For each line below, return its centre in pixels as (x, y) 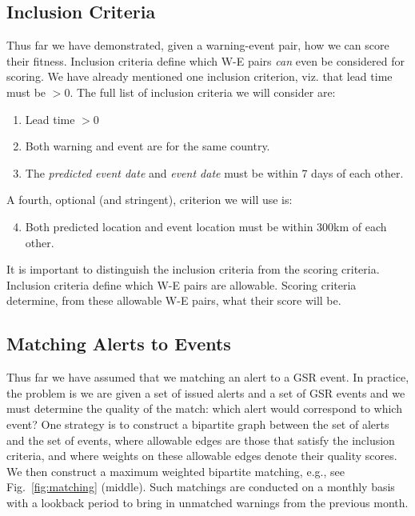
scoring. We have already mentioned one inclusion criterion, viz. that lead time (200, 76)
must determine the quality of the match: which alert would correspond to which (204, 408)
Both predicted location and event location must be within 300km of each (206, 226)
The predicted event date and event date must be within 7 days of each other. (214, 172)
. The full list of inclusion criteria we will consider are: (203, 92)
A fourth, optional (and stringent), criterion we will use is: (150, 200)
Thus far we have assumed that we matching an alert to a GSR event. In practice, (208, 377)
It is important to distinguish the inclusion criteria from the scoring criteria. (193, 269)
